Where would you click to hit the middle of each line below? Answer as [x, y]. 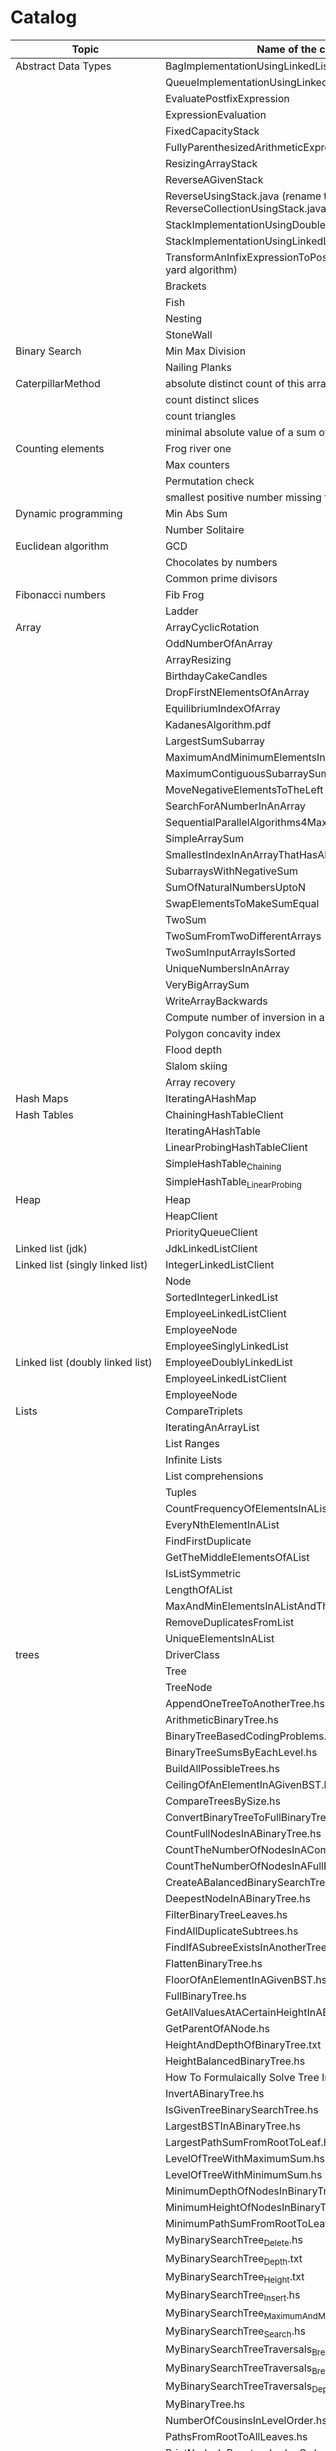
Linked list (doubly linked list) [84, 1363]
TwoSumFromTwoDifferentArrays [243, 936]
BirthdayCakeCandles [216, 676]
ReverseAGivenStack [214, 179]
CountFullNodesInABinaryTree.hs [243, 1834]
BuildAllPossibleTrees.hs [222, 1769]
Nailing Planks [198, 367]
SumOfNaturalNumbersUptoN [235, 887]
